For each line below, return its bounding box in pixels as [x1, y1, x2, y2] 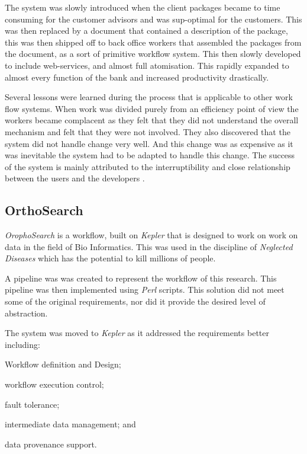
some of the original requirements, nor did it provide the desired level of [5, 295, 266, 308]
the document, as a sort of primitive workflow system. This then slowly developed [5, 47, 301, 60]
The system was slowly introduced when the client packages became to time [5, 1, 280, 13]
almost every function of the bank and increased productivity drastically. [5, 71, 269, 83]
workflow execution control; [5, 378, 104, 391]
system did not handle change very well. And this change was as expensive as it [5, 137, 293, 149]
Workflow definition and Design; [5, 358, 121, 370]
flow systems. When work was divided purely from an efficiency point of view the [5, 102, 299, 114]
